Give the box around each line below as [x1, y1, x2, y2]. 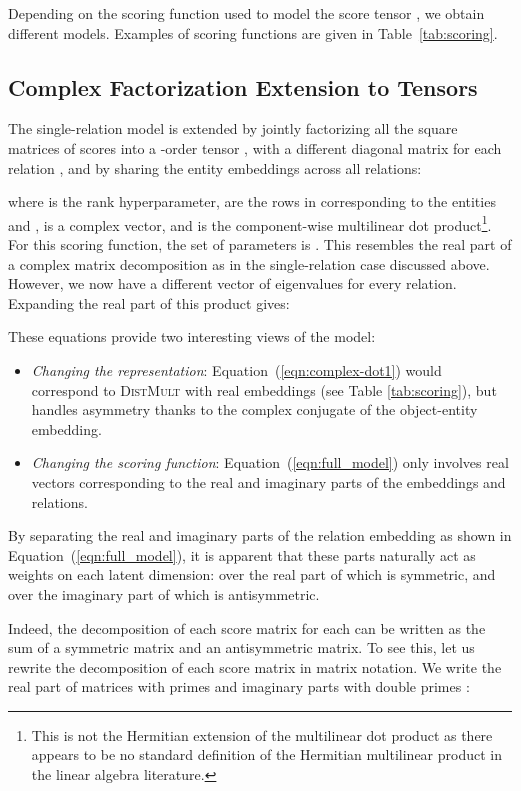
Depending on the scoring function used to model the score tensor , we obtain [8, 3, 485, 23]
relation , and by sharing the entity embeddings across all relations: [8, 157, 422, 178]
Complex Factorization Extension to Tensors [8, 71, 478, 102]
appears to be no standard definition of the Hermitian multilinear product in [31, 744, 502, 765]
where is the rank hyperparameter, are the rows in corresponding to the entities [8, 191, 496, 212]
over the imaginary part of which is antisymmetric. [8, 583, 320, 604]
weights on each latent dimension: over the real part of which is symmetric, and [8, 564, 496, 585]
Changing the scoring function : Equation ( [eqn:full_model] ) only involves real [31, 452, 509, 473]
